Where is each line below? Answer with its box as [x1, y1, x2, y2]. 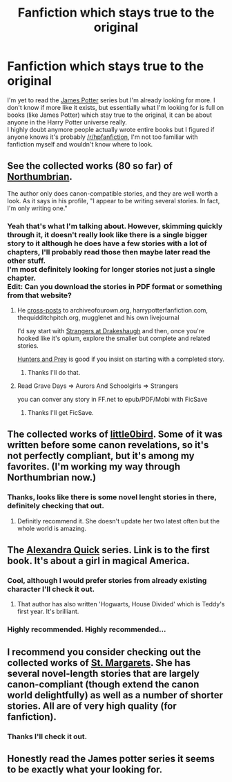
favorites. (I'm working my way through [7, 461, 181, 473]
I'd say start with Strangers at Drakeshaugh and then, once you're [17, 327, 205, 335]
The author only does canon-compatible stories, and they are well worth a [7, 189, 218, 198]
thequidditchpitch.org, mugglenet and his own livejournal [17, 313, 180, 322]
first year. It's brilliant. [17, 607, 79, 616]
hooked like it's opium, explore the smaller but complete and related [17, 334, 211, 343]
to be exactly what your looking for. [7, 764, 163, 776]
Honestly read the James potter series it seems [7, 753, 215, 765]
